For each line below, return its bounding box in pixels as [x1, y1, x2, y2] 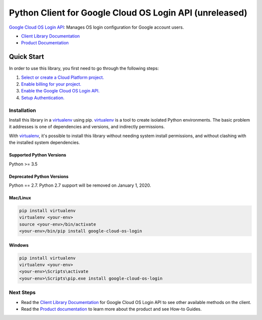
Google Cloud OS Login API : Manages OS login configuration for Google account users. [9, 24, 184, 30]
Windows [9, 242, 29, 248]
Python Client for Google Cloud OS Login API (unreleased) [9, 7, 247, 18]
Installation [9, 107, 36, 114]
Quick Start [9, 53, 44, 61]
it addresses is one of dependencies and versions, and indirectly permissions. [9, 124, 165, 130]
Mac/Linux [9, 195, 32, 200]
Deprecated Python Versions [9, 173, 69, 179]
